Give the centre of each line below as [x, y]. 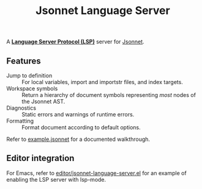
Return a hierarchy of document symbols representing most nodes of [109, 95]
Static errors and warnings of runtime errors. [78, 114]
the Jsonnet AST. [43, 102]
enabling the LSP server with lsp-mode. [56, 179]
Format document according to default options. [81, 127]
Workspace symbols [32, 88]
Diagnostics [21, 108]
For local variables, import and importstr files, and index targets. [103, 82]
